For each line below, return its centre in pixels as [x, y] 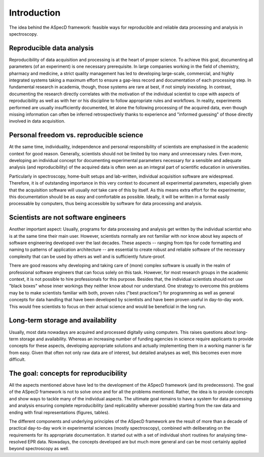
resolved [18, 442]
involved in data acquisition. [37, 121]
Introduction [35, 13]
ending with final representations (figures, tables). [59, 412]
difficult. [17, 359]
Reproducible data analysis [51, 48]
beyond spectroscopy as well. [39, 449]
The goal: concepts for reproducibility [68, 373]
